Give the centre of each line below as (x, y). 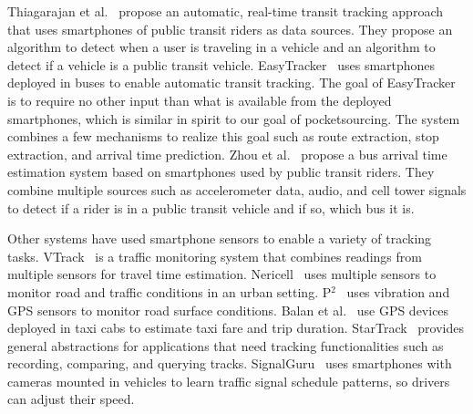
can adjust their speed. (71, 399)
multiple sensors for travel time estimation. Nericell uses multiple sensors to (222, 274)
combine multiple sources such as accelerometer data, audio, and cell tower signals (237, 189)
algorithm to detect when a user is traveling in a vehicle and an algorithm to (221, 47)
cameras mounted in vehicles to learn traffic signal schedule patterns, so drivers (229, 381)
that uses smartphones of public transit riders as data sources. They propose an (230, 29)
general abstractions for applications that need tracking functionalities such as (226, 345)
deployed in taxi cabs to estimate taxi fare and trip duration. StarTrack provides (236, 328)
